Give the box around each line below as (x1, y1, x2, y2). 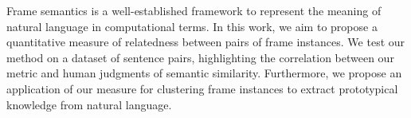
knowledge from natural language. (6, 96, 172, 112)
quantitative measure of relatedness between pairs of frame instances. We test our (6, 33, 405, 50)
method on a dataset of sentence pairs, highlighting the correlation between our (6, 49, 394, 65)
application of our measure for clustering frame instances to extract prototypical (6, 80, 398, 96)
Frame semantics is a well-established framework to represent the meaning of (6, 2, 382, 18)
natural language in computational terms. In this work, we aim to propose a (6, 18, 378, 34)
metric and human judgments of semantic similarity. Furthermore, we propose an (6, 65, 402, 81)
